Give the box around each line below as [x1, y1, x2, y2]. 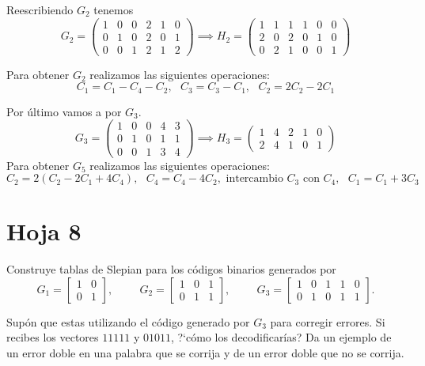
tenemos [93, 2, 134, 17]
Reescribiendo [6, 2, 74, 17]
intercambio [226, 173, 283, 185]
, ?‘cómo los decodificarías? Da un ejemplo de [170, 329, 392, 345]
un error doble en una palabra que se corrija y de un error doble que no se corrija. [6, 345, 404, 361]
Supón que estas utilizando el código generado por [6, 313, 250, 330]
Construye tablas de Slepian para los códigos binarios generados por [6, 261, 336, 277]
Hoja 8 [6, 215, 82, 247]
